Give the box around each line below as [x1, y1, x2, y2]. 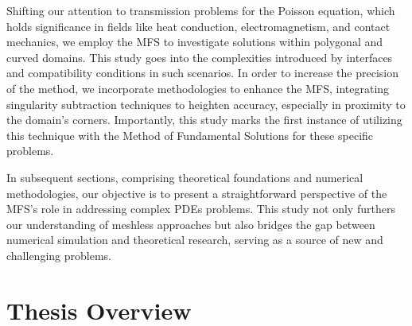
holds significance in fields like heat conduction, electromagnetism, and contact [6, 17, 391, 34]
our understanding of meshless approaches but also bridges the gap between [6, 215, 375, 232]
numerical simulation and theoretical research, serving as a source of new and [6, 231, 383, 248]
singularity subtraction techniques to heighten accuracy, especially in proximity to [6, 95, 406, 112]
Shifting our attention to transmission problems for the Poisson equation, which [6, 2, 395, 18]
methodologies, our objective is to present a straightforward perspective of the [6, 184, 387, 201]
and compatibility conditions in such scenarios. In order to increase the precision [6, 64, 398, 81]
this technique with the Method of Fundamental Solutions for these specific [6, 126, 374, 143]
